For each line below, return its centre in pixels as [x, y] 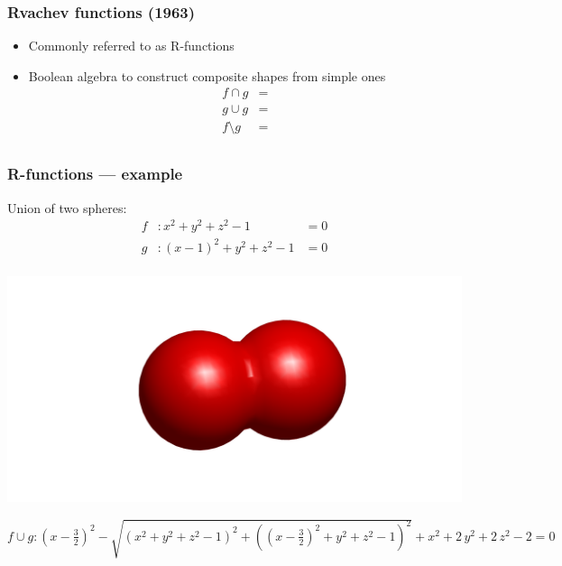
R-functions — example [95, 174]
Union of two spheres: [67, 207]
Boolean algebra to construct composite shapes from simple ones [207, 75]
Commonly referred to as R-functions [131, 46]
